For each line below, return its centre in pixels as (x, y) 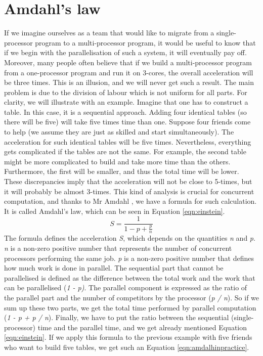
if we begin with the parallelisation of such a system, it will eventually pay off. (125, 52)
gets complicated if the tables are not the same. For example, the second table (125, 151)
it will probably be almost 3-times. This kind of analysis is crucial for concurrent (129, 191)
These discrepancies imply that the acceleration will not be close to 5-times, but (128, 181)
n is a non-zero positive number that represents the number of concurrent (118, 248)
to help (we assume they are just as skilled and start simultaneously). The (119, 132)
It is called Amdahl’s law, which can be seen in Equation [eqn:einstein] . (115, 211)
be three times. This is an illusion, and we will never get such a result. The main (129, 82)
